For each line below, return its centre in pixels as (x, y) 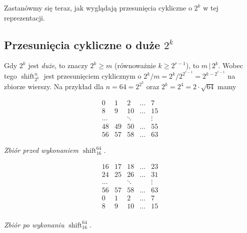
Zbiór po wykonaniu (34, 224)
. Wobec (230, 65)
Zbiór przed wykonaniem (41, 150)
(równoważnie (135, 65)
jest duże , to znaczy (58, 65)
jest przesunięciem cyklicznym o (92, 76)
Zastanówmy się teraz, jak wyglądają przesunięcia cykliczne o (98, 8)
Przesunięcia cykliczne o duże (82, 44)
